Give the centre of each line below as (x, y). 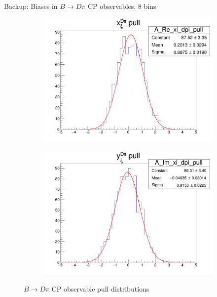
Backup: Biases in (31, 6)
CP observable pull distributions (100, 289)
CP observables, (112, 6)
